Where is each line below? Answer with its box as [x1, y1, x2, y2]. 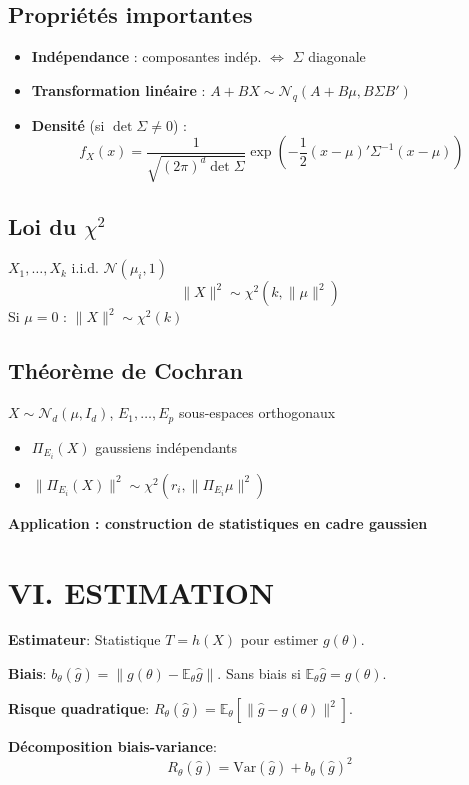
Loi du [8, 210, 77, 241]
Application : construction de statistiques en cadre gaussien [8, 512, 428, 533]
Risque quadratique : [8, 698, 150, 719]
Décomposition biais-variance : [8, 736, 217, 757]
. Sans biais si [217, 663, 301, 684]
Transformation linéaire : [31, 79, 206, 100]
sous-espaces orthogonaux [178, 402, 336, 423]
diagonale [308, 46, 366, 67]
